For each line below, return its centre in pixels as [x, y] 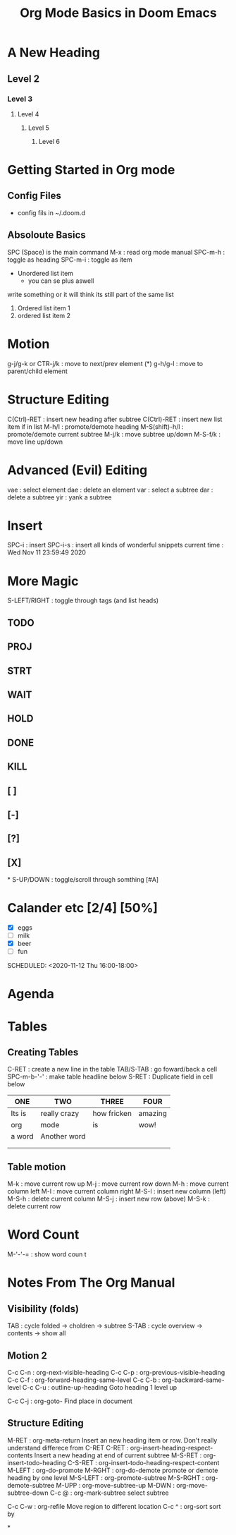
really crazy [60, 1114]
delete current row [34, 1206]
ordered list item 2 [44, 315]
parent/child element [38, 371]
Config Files [34, 196]
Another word [63, 1136]
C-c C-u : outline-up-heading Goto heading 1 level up [100, 1388]
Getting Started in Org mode [91, 170]
